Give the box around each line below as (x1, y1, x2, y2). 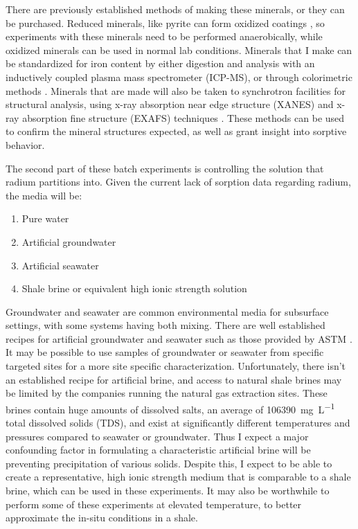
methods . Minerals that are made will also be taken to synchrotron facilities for (6, 83, 346, 98)
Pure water (21, 211, 69, 226)
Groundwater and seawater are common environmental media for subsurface (6, 304, 329, 319)
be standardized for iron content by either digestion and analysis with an (6, 56, 315, 71)
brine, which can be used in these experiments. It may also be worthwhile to (6, 483, 330, 498)
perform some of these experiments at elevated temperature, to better (6, 496, 302, 511)
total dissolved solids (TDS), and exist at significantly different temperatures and (6, 415, 350, 430)
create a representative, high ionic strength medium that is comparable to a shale (6, 469, 351, 484)
